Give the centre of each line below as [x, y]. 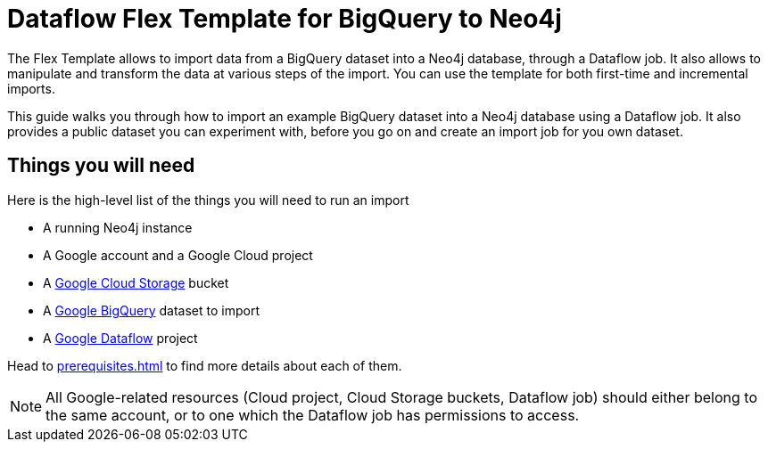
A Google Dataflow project [120, 338]
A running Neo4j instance [118, 227]
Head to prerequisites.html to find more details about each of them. [205, 365]
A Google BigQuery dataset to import [151, 310]
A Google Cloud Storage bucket [136, 282]
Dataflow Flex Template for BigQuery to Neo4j [285, 19]
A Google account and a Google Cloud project [178, 255]
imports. [31, 88]
